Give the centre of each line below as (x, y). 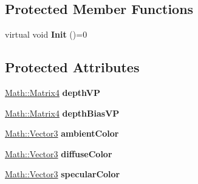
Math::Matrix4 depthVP (53, 92)
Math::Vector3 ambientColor (62, 133)
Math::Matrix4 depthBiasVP (62, 113)
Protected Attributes (72, 67)
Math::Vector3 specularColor (63, 174)
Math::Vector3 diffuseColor (59, 153)
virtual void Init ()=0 (46, 34)
